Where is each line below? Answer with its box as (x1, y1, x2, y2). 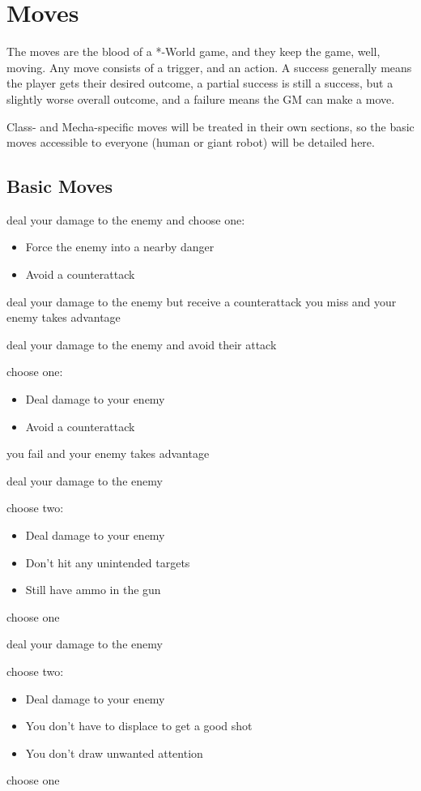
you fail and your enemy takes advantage (6, 445, 210, 462)
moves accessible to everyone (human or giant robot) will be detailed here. (6, 134, 375, 151)
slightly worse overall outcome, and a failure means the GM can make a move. (6, 90, 395, 107)
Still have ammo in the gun (25, 581, 161, 598)
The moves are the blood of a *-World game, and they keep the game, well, (6, 43, 381, 60)
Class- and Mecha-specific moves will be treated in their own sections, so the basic (6, 118, 415, 135)
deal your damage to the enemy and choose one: (6, 211, 245, 228)
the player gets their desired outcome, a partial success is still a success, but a (6, 75, 393, 92)
